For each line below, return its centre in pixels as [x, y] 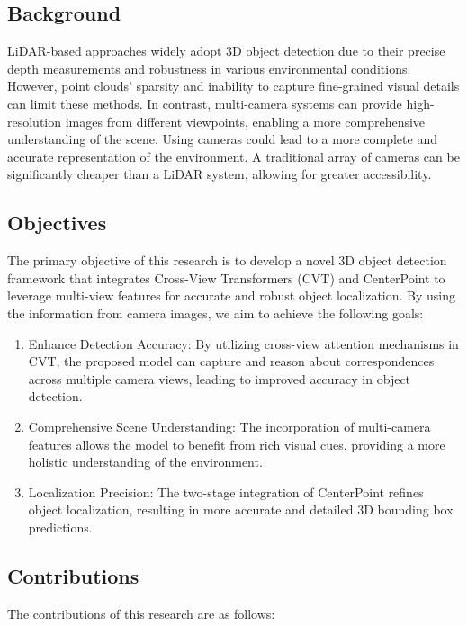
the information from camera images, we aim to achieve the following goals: [216, 313]
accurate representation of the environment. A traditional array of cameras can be [233, 156]
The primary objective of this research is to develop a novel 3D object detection [227, 260]
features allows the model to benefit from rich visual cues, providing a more [237, 444]
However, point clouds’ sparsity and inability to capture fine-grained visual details [233, 86]
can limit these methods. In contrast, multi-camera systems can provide [205, 103]
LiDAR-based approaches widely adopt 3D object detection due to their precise [226, 51]
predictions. [60, 527]
